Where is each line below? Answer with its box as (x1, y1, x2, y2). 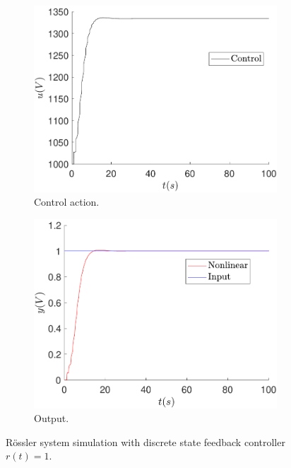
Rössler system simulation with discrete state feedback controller (6, 434, 285, 449)
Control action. (34, 194, 100, 209)
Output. (34, 411, 69, 426)
